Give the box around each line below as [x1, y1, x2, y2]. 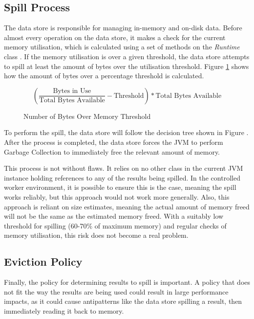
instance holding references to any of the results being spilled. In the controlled [4, 172, 240, 182]
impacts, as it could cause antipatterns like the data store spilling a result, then [4, 296, 242, 306]
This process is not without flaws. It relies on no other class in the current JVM [4, 163, 243, 173]
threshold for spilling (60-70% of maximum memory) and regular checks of [4, 220, 227, 230]
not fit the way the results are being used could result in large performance [4, 286, 229, 296]
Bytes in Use [53, 88, 91, 95]
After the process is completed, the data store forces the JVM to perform [4, 137, 223, 147]
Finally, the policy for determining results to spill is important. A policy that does [4, 277, 251, 287]
